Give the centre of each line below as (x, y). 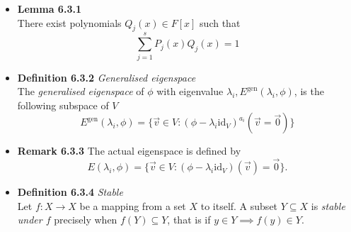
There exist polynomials (69, 22)
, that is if (189, 220)
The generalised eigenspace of (81, 91)
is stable (328, 205)
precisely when (86, 220)
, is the (309, 91)
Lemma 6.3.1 (49, 9)
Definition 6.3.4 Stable (70, 192)
